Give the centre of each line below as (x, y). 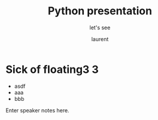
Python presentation (100, 11)
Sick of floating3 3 (52, 69)
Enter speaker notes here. (37, 110)
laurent (100, 39)
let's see (100, 27)
